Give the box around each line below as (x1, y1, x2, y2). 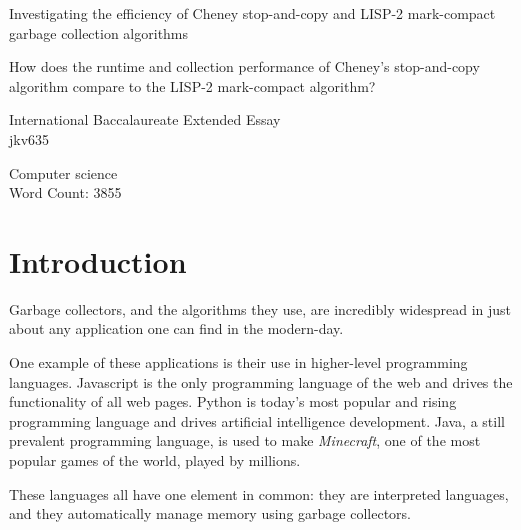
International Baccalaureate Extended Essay (9, 109, 281, 130)
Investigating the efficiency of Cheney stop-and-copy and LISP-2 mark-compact (9, 3, 496, 23)
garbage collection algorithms (9, 22, 189, 43)
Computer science (9, 162, 118, 183)
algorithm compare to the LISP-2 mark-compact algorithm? (9, 75, 376, 96)
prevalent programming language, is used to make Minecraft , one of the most (9, 430, 481, 451)
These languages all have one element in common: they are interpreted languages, (9, 483, 509, 504)
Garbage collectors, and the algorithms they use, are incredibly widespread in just (9, 298, 512, 319)
